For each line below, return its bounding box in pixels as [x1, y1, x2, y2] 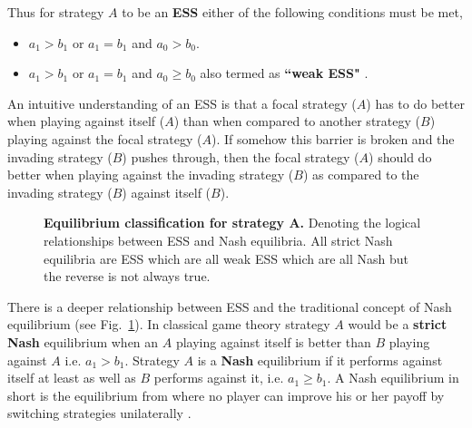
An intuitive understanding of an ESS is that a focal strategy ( [7, 93, 357, 112]
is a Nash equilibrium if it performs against [197, 350, 443, 369]
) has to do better [366, 93, 465, 112]
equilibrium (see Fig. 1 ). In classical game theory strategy [7, 315, 330, 334]
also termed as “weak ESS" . [200, 63, 369, 83]
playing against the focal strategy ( [7, 129, 202, 148]
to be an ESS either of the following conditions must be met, [122, 3, 463, 21]
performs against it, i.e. [153, 368, 284, 387]
